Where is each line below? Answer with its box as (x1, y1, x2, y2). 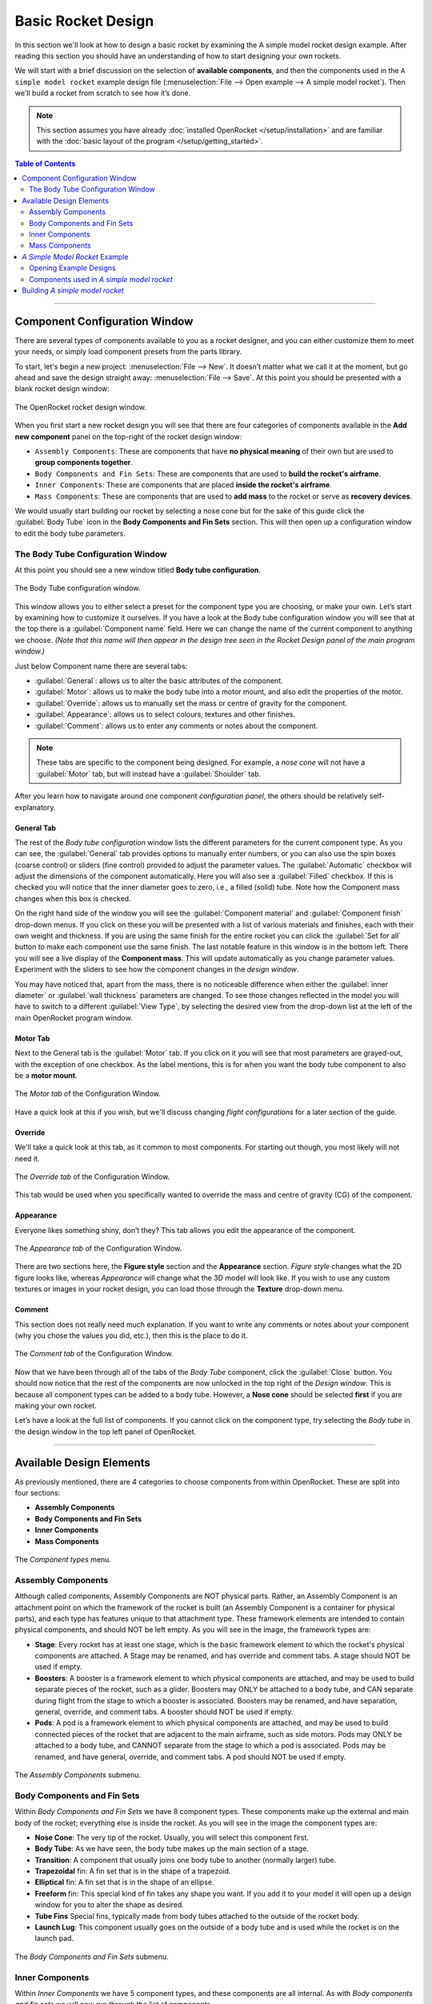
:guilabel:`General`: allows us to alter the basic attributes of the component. (34, 676, 283, 685)
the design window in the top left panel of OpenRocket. (14, 1427, 197, 1436)
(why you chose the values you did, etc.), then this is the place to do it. (14, 1331, 248, 1340)
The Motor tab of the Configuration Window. (14, 1089, 162, 1098)
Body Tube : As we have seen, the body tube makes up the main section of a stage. (34, 1844, 310, 1853)
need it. (14, 1154, 40, 1163)
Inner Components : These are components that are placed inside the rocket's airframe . (34, 480, 332, 490)
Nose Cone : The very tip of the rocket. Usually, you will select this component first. (34, 1832, 310, 1842)
